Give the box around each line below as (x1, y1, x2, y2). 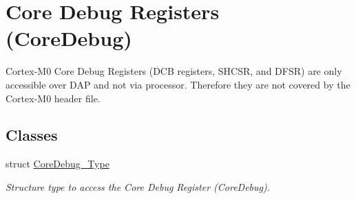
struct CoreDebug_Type (6, 156, 109, 171)
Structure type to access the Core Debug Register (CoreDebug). (6, 179, 271, 194)
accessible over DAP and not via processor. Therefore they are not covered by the (6, 77, 350, 91)
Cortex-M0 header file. (6, 91, 101, 105)
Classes (6, 124, 58, 145)
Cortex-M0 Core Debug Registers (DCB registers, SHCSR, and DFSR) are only (6, 64, 342, 78)
